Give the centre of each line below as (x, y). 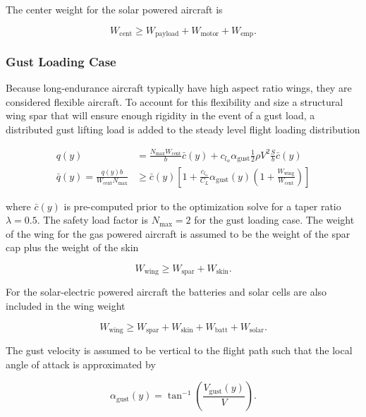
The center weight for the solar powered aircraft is (114, 9)
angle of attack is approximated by (81, 364)
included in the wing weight (66, 305)
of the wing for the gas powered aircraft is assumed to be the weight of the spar (178, 233)
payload (167, 34)
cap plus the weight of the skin (72, 247)
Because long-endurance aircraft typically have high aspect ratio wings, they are (179, 88)
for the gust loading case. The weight (274, 220)
